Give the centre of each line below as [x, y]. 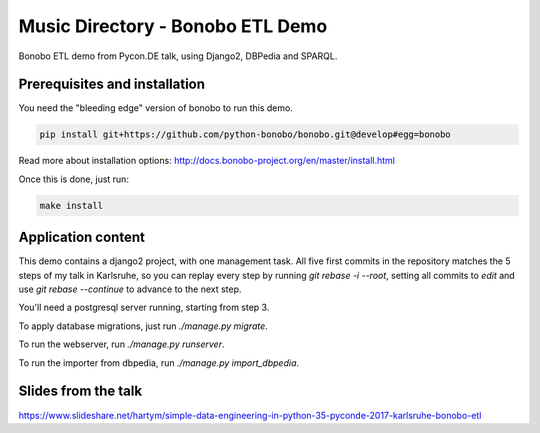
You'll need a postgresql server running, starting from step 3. [144, 307]
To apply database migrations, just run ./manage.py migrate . [143, 326]
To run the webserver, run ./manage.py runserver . [121, 344]
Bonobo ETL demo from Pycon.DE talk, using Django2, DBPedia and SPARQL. [178, 56]
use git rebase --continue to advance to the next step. [130, 289]
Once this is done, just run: [74, 179]
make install [71, 205]
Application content [81, 237]
